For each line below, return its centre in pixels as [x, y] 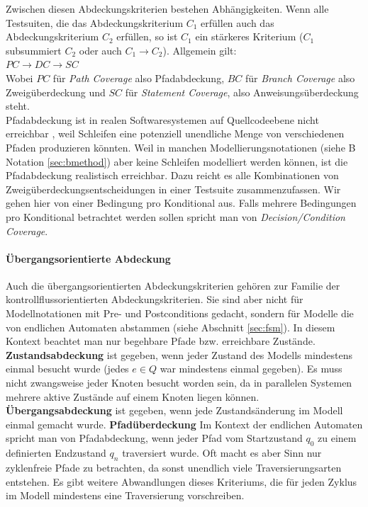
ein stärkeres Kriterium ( [249, 36]
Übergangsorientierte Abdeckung [88, 258]
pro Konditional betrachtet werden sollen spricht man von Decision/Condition [175, 216]
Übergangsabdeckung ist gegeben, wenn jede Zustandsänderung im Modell [174, 410]
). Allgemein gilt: [200, 50]
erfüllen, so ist [147, 36]
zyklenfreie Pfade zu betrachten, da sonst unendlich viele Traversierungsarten [174, 468]
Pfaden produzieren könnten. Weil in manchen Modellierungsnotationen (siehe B [181, 147]
